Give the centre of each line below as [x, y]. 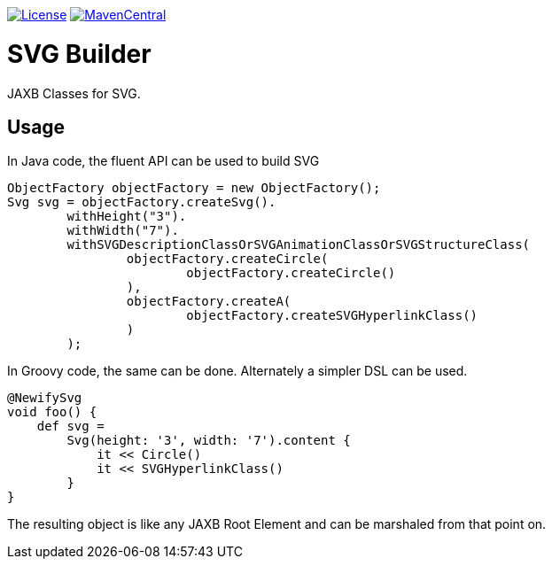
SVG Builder [79, 54]
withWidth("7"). [123, 231]
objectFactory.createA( [209, 302]
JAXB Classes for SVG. [74, 93]
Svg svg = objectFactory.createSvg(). [142, 202]
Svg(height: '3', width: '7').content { [209, 441]
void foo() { [52, 412]
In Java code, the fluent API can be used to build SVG [163, 161]
